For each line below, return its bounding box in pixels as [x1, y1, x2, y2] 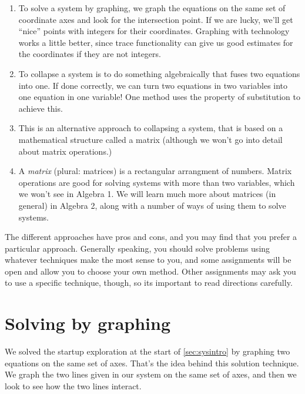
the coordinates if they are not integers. [18, 48, 161, 60]
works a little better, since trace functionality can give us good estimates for [18, 36, 293, 48]
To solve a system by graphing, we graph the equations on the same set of [18, 2, 286, 14]
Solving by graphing [5, 311, 171, 335]
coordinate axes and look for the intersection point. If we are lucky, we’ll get [18, 13, 293, 25]
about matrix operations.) [18, 145, 112, 157]
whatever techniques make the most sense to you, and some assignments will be [5, 253, 291, 266]
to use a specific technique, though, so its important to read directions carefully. [5, 276, 293, 289]
